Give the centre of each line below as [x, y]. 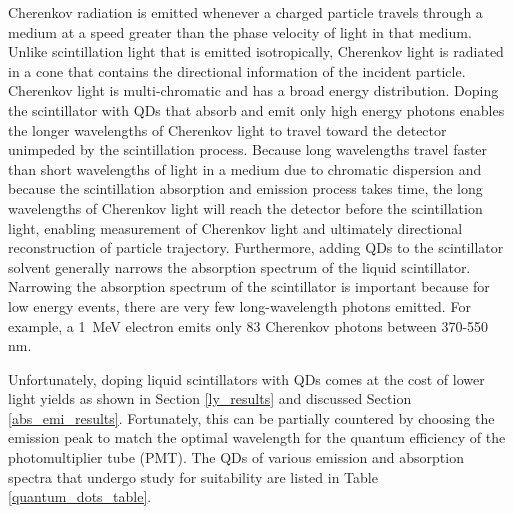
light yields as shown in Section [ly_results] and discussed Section [210, 398]
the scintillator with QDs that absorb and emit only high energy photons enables [256, 109]
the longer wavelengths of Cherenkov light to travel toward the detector [227, 129]
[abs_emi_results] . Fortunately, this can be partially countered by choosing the [251, 417]
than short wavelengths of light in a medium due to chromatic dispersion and [245, 168]
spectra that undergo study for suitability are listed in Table [193, 476]
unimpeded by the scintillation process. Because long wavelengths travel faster [248, 149]
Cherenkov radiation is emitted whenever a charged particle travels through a [245, 12]
